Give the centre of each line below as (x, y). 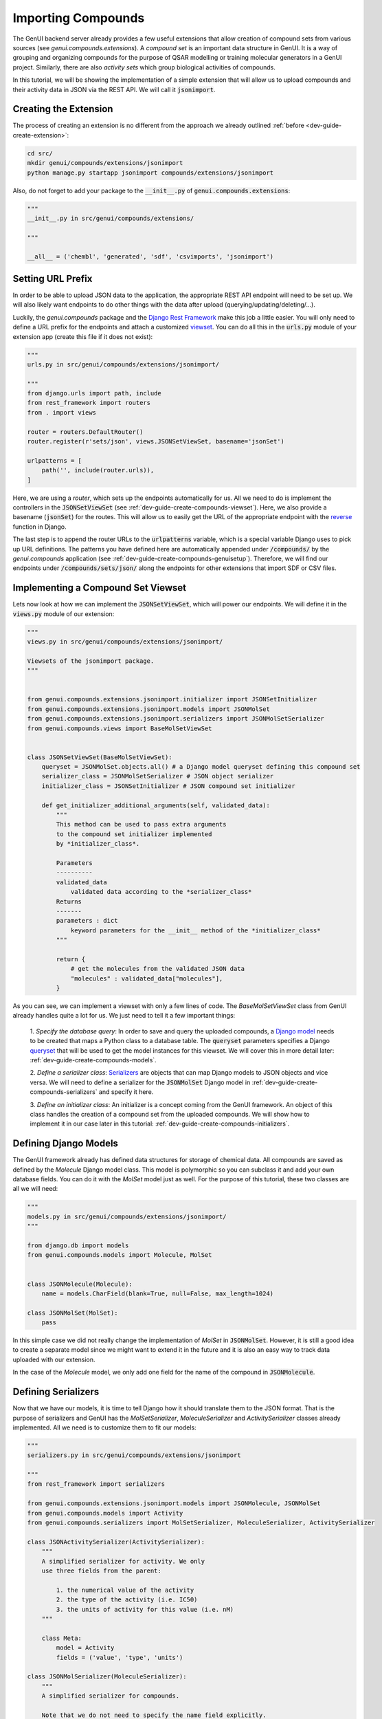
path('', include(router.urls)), (98, 470)
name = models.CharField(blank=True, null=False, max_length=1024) (158, 1293)
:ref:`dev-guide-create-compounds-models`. (93, 1060)
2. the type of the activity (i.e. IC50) (127, 1600)
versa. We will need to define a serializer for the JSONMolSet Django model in (140, 1082)
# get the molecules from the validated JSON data (158, 969)
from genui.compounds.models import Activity (105, 1513)
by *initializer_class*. (98, 844)
